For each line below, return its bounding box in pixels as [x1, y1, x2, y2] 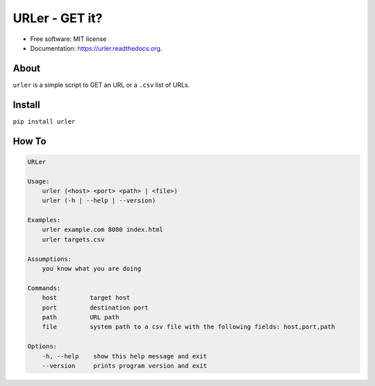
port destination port [42, 303, 149, 312]
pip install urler [12, 117, 76, 125]
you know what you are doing [42, 265, 142, 273]
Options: [27, 342, 58, 351]
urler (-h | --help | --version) [42, 196, 156, 205]
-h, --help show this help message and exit [42, 352, 208, 360]
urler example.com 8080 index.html [42, 226, 163, 234]
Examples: [27, 216, 61, 224]
